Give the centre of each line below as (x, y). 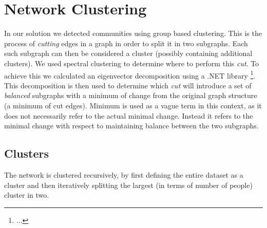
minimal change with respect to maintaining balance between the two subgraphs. (131, 126)
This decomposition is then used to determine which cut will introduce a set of (128, 85)
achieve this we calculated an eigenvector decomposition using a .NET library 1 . (130, 74)
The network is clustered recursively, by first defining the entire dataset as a (124, 174)
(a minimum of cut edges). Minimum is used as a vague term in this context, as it (133, 105)
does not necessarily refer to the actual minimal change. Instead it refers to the (129, 115)
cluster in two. (27, 195)
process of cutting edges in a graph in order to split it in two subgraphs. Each (126, 43)
